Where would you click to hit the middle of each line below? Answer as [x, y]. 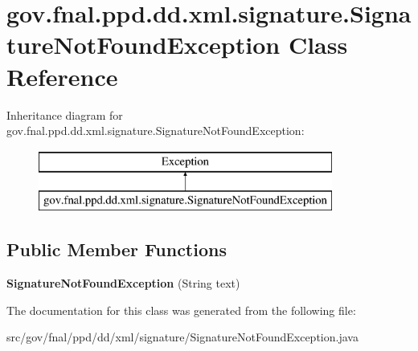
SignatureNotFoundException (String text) [123, 283]
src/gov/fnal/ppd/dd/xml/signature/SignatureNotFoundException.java [182, 337]
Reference [62, 76]
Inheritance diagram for [65, 114]
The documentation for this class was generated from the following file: [181, 310]
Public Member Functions [117, 249]
